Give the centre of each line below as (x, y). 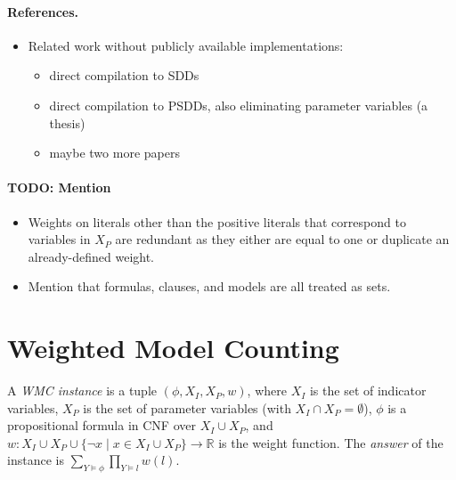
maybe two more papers (114, 153)
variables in (59, 239)
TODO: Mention (59, 187)
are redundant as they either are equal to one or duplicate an (282, 239)
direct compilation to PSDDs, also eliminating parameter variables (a (239, 105)
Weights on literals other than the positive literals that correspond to (217, 221)
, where (267, 391)
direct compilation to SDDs (124, 75)
